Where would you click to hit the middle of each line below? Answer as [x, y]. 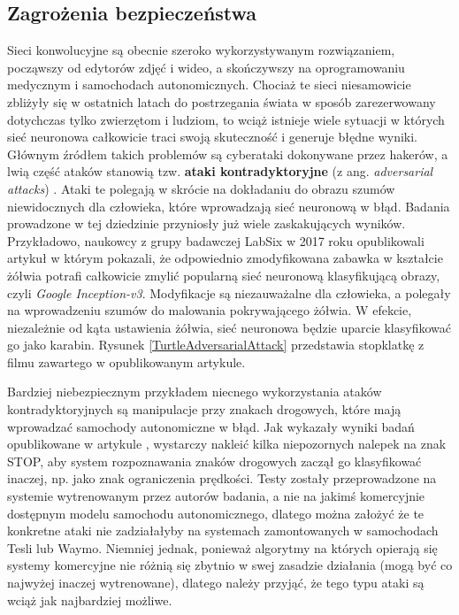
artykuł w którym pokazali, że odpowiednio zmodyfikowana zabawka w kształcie [225, 258]
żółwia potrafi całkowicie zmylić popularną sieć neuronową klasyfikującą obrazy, [224, 275]
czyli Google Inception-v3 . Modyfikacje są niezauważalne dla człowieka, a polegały [229, 292]
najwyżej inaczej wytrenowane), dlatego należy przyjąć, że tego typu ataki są [216, 583]
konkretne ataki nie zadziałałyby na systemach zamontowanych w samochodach [223, 530]
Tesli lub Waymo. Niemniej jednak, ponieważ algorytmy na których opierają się [222, 547]
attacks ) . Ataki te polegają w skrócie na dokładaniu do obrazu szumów [201, 188]
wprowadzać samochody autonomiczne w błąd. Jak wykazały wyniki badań [211, 426]
